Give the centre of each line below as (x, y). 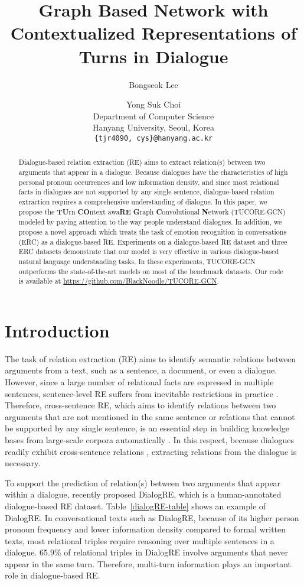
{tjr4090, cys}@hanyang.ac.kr (153, 138)
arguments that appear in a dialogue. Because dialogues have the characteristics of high (153, 172)
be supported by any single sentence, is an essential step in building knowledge (147, 428)
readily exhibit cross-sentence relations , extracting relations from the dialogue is (151, 451)
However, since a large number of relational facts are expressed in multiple (139, 381)
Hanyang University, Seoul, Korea (153, 127)
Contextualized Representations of (153, 33)
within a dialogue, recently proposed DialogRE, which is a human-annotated (143, 494)
